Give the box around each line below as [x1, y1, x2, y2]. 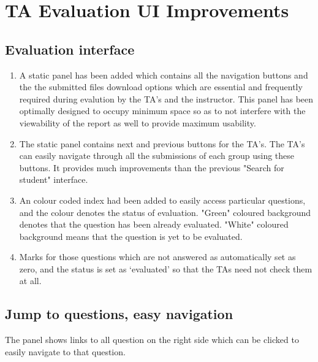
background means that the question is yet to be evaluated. [19, 229, 243, 242]
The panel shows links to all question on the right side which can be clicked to [5, 333, 299, 346]
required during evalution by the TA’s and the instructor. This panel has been [19, 92, 314, 105]
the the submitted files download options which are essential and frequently [19, 80, 303, 93]
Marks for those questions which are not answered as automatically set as [19, 250, 296, 263]
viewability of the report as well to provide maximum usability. [19, 116, 256, 129]
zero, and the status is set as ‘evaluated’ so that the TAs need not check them [19, 262, 312, 275]
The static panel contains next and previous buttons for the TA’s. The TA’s [19, 137, 305, 150]
